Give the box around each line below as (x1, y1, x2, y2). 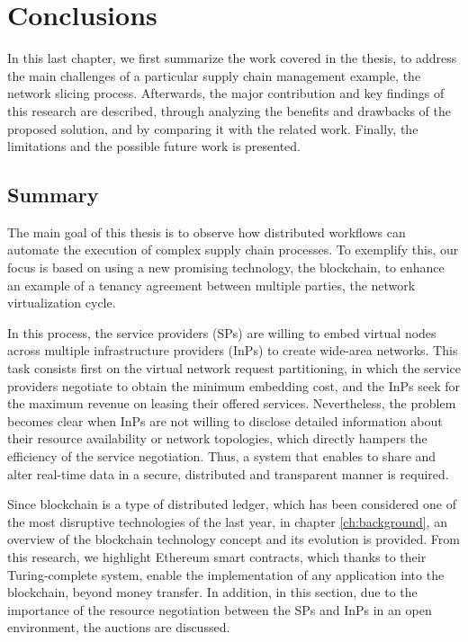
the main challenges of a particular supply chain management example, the (7, 66, 421, 85)
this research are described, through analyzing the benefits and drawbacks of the (7, 101, 451, 120)
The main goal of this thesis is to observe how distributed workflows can (7, 222, 406, 241)
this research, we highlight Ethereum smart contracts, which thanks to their (7, 547, 427, 566)
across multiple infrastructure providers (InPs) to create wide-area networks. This (7, 341, 458, 360)
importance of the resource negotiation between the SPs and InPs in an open (7, 600, 432, 619)
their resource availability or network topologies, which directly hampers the (7, 429, 427, 448)
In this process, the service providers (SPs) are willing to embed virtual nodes (7, 323, 436, 342)
